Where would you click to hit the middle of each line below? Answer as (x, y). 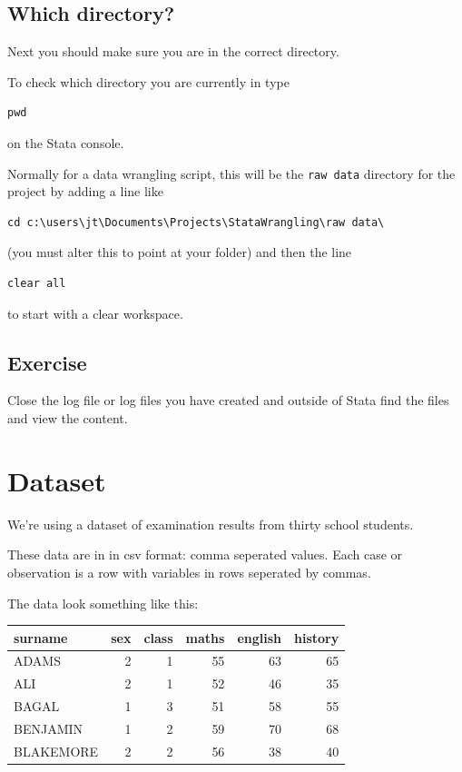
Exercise (47, 362)
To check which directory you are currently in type (148, 81)
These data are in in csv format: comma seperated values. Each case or (205, 554)
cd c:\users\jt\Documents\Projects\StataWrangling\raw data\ (196, 222)
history (316, 637)
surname (41, 637)
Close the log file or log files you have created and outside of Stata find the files (228, 400)
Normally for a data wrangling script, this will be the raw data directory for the (231, 173)
